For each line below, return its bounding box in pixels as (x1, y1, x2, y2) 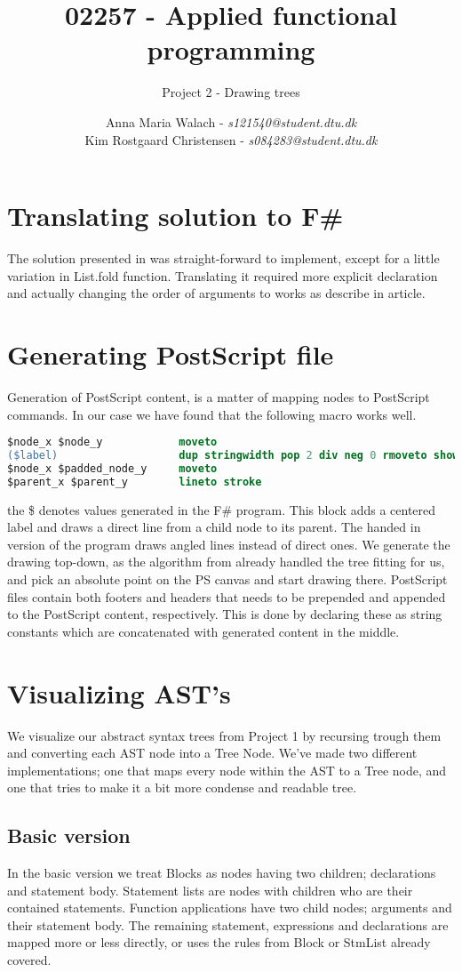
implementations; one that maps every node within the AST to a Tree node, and (7, 760, 447, 779)
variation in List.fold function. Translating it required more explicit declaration (7, 266, 438, 285)
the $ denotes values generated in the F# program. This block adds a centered (7, 500, 436, 518)
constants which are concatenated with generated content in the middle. (7, 622, 400, 640)
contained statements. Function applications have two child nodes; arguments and (7, 898, 452, 917)
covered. (7, 951, 52, 969)
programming (147, 31, 315, 68)
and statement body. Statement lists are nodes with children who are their (7, 880, 413, 899)
